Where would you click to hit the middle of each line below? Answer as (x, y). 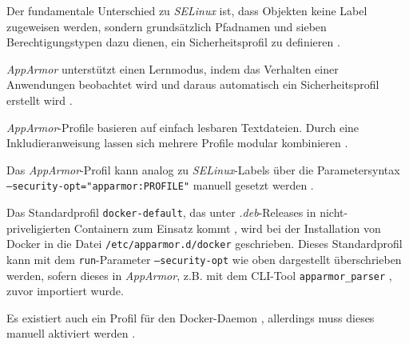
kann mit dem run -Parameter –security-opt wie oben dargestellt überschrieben (204, 259)
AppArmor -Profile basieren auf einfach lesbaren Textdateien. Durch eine (183, 127)
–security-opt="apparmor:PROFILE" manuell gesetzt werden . (160, 185)
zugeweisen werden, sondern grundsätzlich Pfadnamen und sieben (167, 26)
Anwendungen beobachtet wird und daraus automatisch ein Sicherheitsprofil (193, 84)
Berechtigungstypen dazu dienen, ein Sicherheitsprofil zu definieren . (173, 42)
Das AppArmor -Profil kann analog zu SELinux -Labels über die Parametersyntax (203, 169)
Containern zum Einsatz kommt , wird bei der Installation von (227, 228)
